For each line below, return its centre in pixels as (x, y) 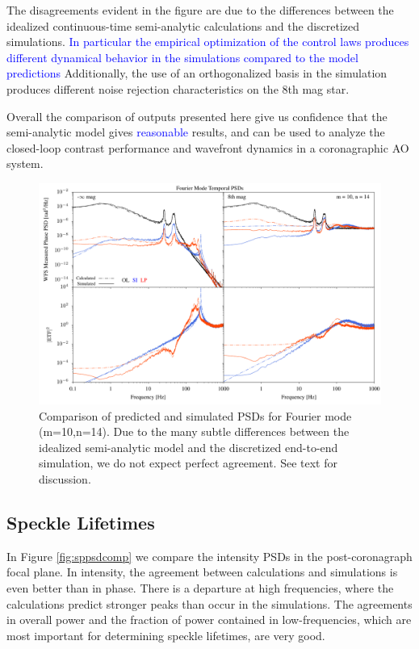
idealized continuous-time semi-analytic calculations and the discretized (183, 25)
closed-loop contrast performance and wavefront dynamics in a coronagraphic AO (208, 147)
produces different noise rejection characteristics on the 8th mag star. (178, 88)
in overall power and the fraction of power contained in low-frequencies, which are (209, 620)
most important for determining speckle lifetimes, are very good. (166, 635)
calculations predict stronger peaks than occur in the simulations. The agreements (209, 603)
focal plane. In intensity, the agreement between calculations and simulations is (202, 572)
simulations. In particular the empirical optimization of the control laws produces (208, 42)
